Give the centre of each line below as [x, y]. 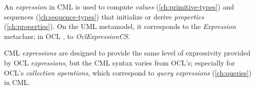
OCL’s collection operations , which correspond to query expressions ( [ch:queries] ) [128, 72]
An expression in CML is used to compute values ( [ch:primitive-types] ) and [119, 6]
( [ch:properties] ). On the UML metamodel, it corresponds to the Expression [120, 26]
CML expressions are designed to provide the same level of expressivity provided [127, 53]
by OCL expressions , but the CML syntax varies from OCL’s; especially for [119, 62]
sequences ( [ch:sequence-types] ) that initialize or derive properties [104, 16]
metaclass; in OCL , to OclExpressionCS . [67, 36]
